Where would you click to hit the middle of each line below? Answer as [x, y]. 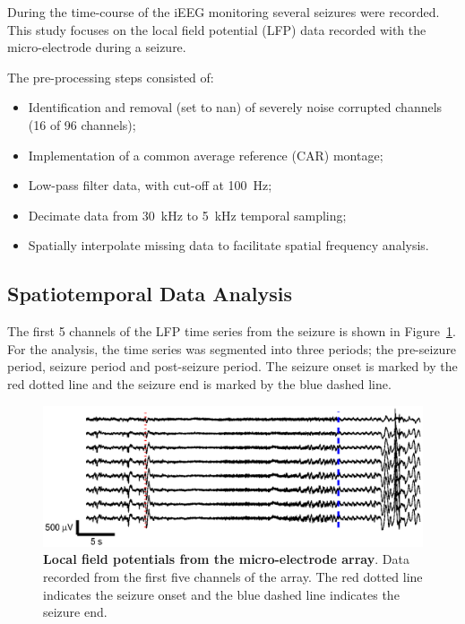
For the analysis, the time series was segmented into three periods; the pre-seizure [232, 348]
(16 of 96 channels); [82, 124]
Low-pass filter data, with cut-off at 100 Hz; [150, 185]
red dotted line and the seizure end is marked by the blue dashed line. [199, 383]
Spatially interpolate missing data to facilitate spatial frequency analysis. [228, 245]
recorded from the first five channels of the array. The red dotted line [233, 577]
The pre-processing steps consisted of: [111, 77]
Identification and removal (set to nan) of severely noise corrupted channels [235, 107]
